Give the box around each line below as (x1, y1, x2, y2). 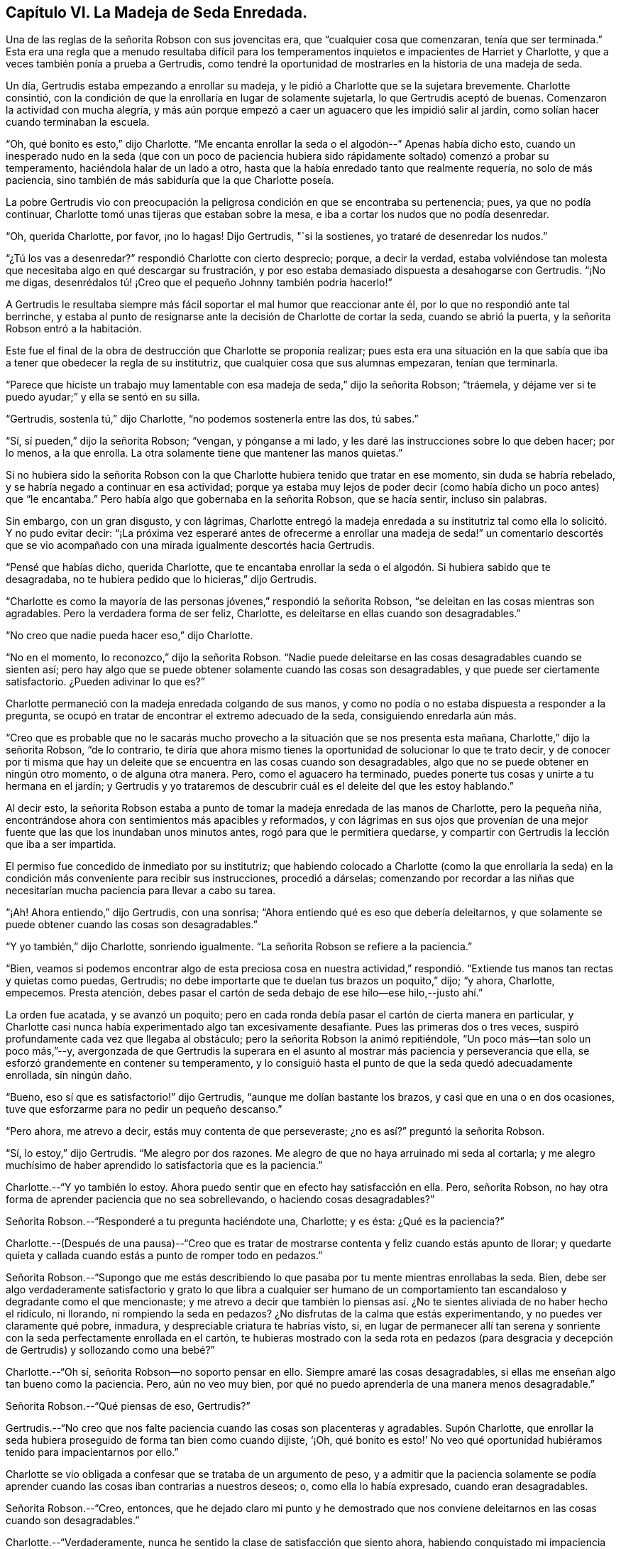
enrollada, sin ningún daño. (6, 1069, 133, 1082)
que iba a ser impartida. (6, 838, 116, 851)
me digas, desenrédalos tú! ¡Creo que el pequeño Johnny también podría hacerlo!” (6, 276, 392, 289)
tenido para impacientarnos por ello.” (6, 1446, 179, 1459)
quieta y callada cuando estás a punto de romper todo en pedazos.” (6, 1249, 323, 1262)
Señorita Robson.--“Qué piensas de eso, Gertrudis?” (6, 1400, 251, 1413)
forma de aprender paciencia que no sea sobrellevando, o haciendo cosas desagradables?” (6, 1193, 435, 1206)
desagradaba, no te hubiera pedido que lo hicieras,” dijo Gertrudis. (6, 573, 317, 586)
